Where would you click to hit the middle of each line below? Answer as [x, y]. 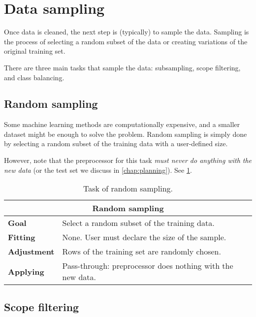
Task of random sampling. [128, 189]
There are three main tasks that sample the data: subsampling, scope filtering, [122, 67]
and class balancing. [34, 77]
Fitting [22, 237]
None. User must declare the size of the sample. [144, 237]
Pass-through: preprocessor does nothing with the [148, 266]
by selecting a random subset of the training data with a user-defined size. [116, 143]
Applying [26, 271]
